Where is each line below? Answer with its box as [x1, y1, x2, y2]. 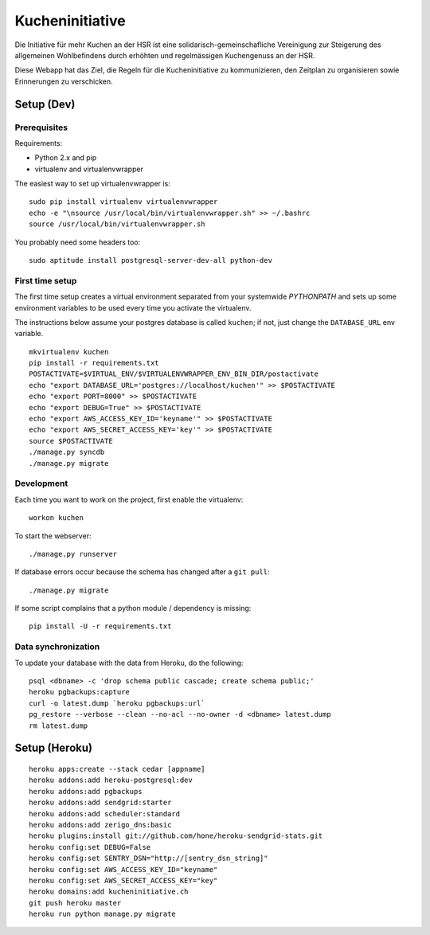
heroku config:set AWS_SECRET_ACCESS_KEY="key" [29, 876, 218, 885]
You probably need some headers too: [14, 237, 141, 247]
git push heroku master [29, 898, 122, 907]
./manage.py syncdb [29, 448, 105, 457]
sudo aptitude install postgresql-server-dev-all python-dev [29, 256, 272, 264]
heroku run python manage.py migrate [29, 910, 177, 919]
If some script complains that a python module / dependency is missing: [14, 604, 252, 613]
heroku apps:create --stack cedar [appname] [29, 765, 206, 773]
